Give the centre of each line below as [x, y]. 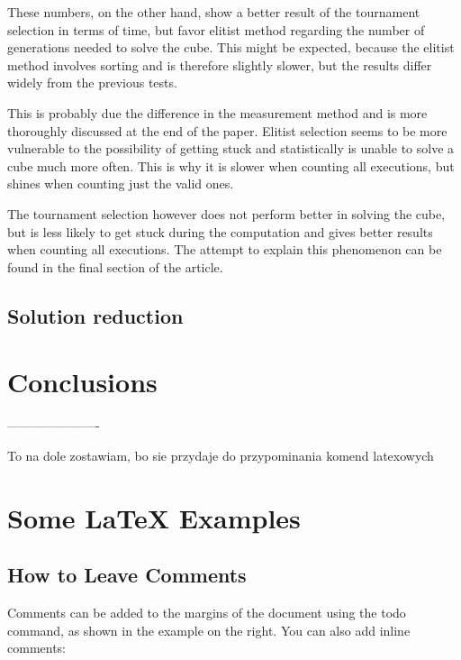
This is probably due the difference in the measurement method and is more [217, 112]
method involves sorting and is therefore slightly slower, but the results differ [220, 64]
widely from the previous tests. [92, 82]
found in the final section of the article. [115, 266]
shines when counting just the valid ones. [121, 183]
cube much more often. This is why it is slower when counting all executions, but [231, 165]
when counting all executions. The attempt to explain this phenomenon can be [225, 249]
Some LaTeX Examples [154, 517]
